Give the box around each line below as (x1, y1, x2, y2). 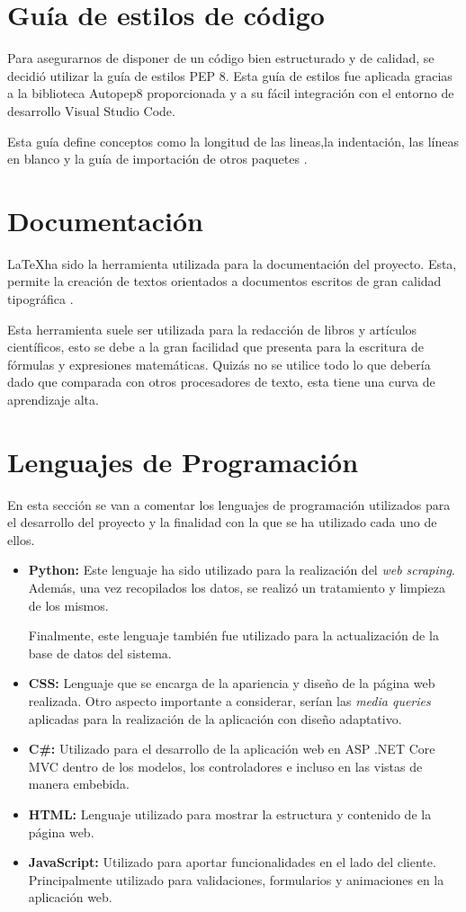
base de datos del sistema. (28, 643, 172, 662)
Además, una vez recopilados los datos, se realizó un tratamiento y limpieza (28, 578, 446, 597)
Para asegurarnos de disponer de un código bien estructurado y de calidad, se (7, 49, 435, 67)
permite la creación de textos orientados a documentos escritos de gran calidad (7, 272, 442, 291)
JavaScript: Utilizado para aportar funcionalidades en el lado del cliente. (28, 853, 436, 872)
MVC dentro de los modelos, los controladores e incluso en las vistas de (28, 756, 423, 775)
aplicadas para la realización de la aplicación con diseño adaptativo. (28, 709, 402, 728)
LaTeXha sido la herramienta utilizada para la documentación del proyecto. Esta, (7, 254, 457, 273)
